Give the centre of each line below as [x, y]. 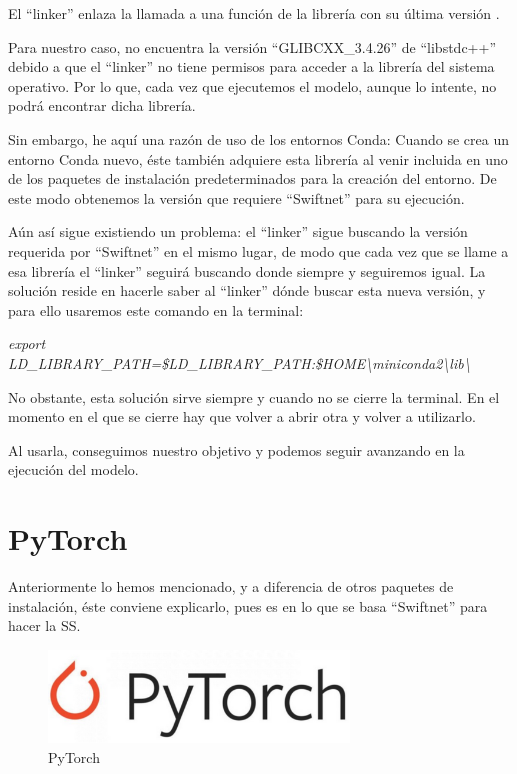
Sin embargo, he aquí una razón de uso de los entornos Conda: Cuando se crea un [258, 138]
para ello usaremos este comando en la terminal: [156, 309]
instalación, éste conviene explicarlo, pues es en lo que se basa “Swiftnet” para [248, 605]
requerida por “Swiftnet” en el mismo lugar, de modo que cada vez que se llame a [258, 250]
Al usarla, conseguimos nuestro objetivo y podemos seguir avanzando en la [236, 449]
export [27, 343]
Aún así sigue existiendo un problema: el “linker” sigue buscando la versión [238, 231]
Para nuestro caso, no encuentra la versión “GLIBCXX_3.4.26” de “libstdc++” [252, 46]
